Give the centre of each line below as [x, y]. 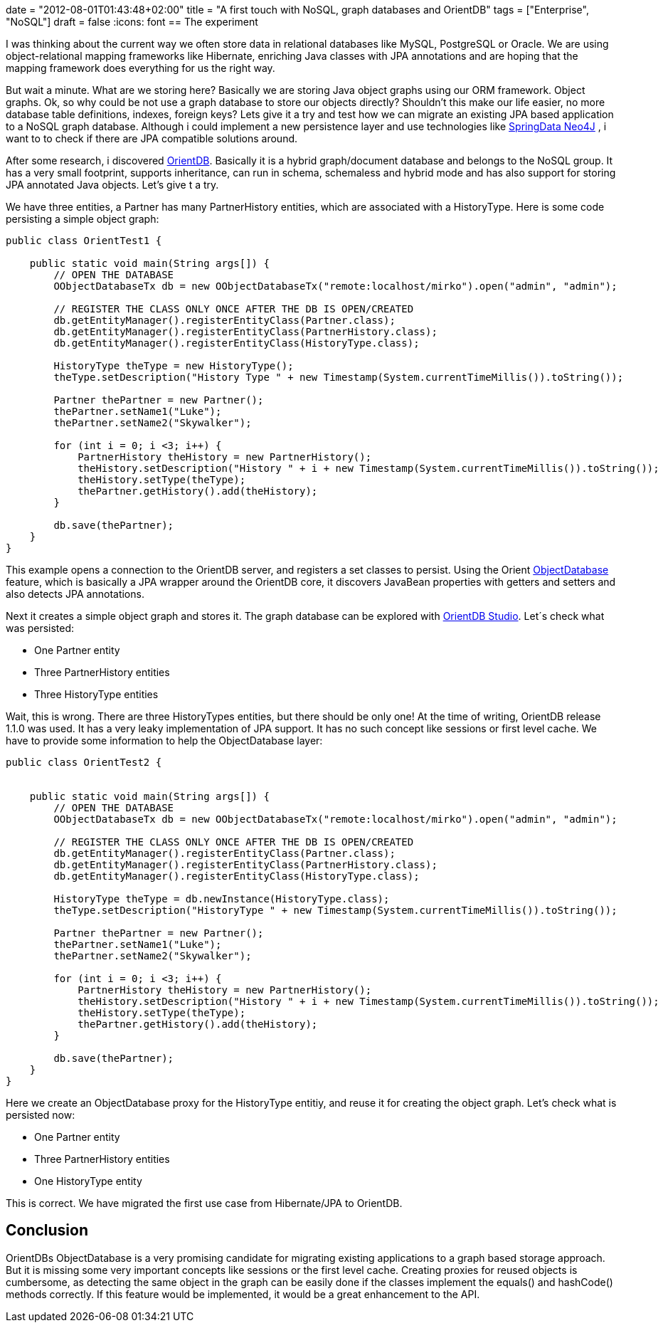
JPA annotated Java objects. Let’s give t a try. [112, 185]
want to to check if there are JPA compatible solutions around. [152, 138]
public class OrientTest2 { [84, 762]
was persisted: [40, 628]
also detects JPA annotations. [75, 594]
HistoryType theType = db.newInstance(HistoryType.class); [222, 899]
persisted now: [41, 1115]
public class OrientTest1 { [84, 241]
